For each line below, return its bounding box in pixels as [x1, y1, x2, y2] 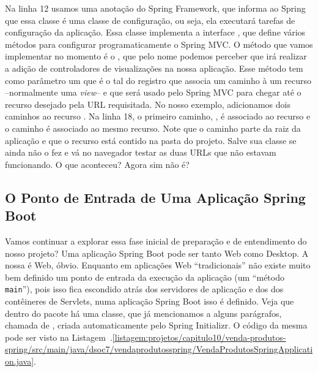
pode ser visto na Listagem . [5, 330, 113, 343]
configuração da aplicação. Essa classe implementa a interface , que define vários [5, 26, 306, 39]
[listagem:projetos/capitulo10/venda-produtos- [112, 330, 286, 343]
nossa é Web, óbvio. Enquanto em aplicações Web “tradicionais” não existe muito [5, 259, 311, 271]
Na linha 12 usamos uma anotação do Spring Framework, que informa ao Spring [5, 2, 306, 14]
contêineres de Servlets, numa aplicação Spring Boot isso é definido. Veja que [5, 294, 294, 307]
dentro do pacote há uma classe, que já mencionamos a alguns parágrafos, [5, 306, 282, 319]
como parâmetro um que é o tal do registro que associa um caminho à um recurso [5, 74, 311, 86]
